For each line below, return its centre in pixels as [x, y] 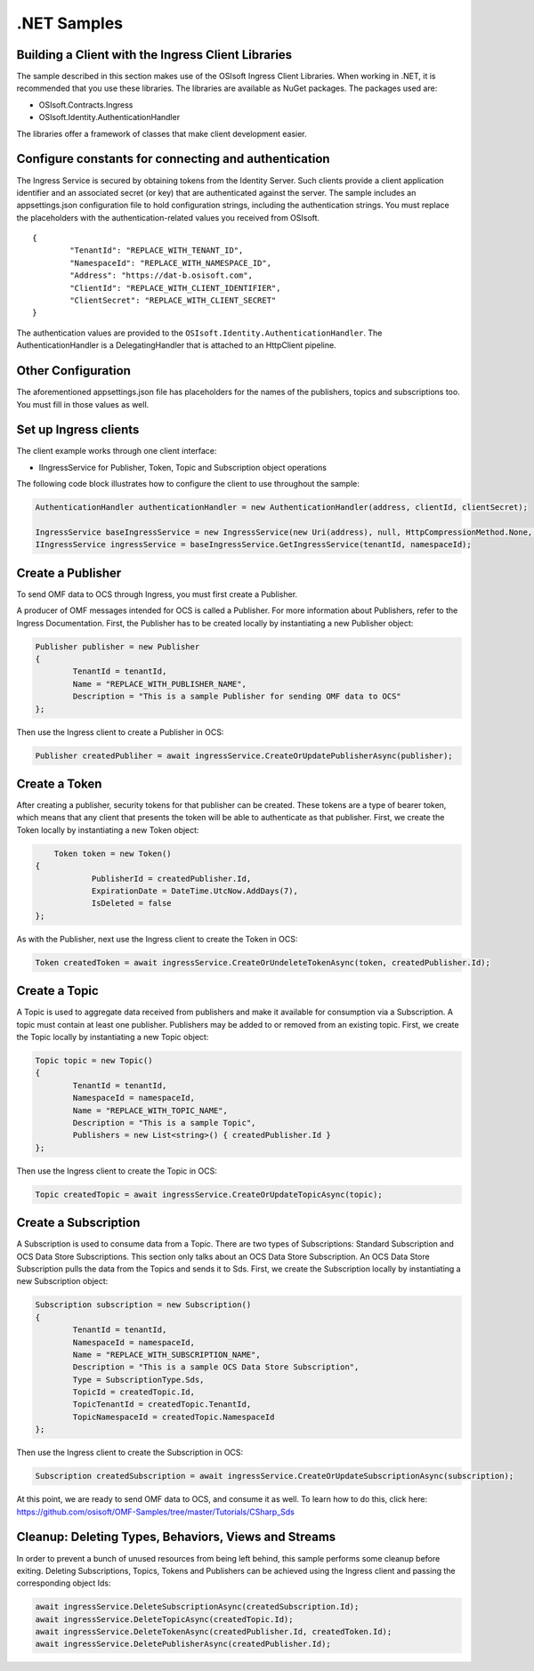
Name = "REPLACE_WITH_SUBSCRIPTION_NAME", [167, 1354]
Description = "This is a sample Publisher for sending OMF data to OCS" [237, 697]
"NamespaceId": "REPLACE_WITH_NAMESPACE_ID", [170, 263]
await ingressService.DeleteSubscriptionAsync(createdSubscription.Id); [197, 1607]
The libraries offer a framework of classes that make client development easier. [162, 133]
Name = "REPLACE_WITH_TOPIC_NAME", [150, 1110]
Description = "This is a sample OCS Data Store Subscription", [216, 1367]
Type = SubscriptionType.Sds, [138, 1380]
